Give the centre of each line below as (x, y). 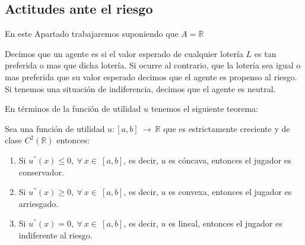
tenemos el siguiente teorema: (204, 109)
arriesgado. (39, 203)
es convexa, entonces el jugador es (230, 192)
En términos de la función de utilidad (73, 109)
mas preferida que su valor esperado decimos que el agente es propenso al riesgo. (151, 76)
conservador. (41, 172)
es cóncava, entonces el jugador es (230, 160)
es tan (265, 53)
